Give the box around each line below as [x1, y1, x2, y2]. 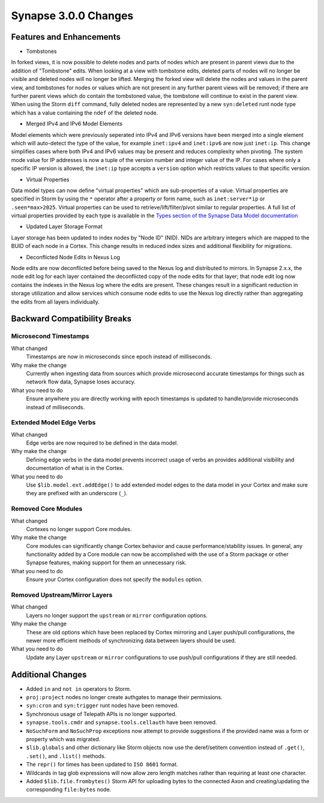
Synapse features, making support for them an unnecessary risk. [26, 559, 187, 567]
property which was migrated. [26, 735, 101, 742]
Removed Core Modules [11, 505, 83, 513]
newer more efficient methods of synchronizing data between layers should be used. [26, 637, 236, 644]
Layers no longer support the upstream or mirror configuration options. [26, 612, 208, 619]
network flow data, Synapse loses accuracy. [26, 378, 136, 385]
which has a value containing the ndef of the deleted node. [11, 109, 158, 116]
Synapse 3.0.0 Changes [11, 9, 134, 22]
